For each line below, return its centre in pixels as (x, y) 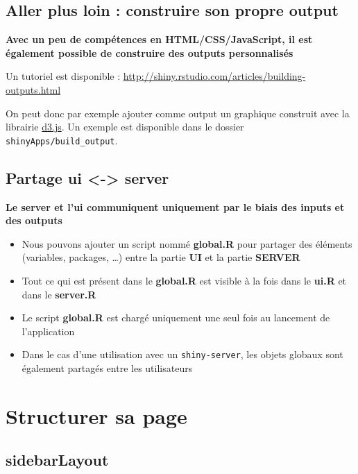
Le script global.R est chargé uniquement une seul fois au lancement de (176, 318)
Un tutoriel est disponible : (63, 76)
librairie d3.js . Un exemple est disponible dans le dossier (125, 127)
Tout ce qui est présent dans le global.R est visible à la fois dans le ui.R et (184, 280)
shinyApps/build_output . (62, 140)
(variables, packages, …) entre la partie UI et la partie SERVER (161, 257)
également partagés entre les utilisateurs (107, 368)
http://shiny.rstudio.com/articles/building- (214, 76)
